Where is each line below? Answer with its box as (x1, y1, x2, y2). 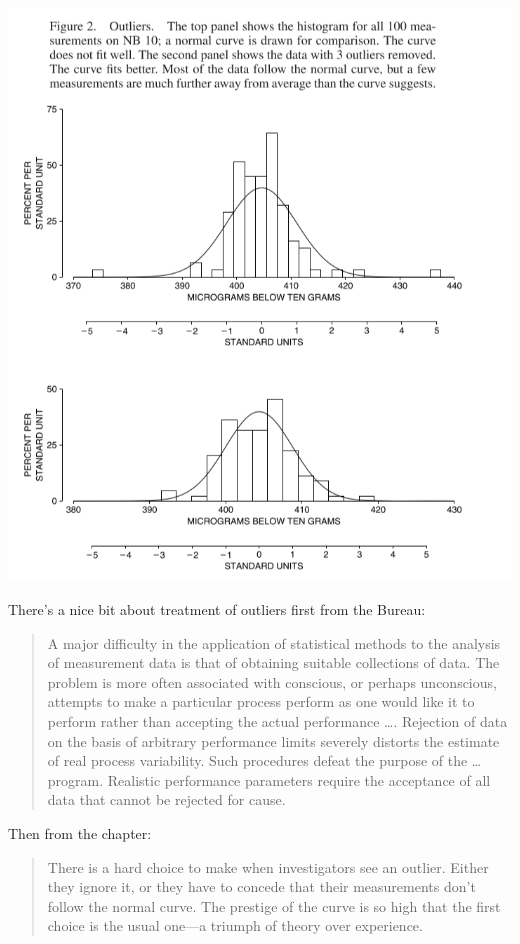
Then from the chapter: (8, 823, 152, 844)
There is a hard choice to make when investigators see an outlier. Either (47, 856, 489, 877)
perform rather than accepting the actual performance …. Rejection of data (47, 711, 508, 732)
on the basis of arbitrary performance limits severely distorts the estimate (47, 730, 500, 751)
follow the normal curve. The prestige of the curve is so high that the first (47, 895, 501, 916)
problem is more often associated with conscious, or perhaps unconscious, (47, 671, 497, 692)
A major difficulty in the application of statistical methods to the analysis (47, 632, 501, 653)
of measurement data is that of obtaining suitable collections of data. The (47, 652, 500, 673)
